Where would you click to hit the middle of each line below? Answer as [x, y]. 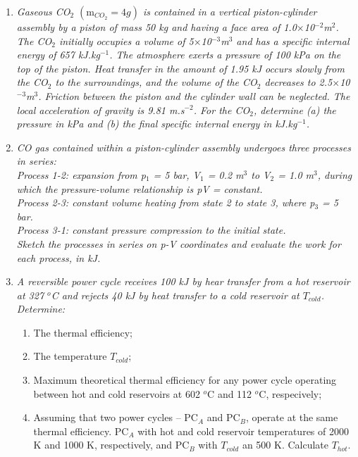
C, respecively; [290, 393]
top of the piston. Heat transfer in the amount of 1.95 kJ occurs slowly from [180, 68]
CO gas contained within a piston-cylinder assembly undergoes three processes [184, 147]
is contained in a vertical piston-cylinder [230, 11]
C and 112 [230, 393]
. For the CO [222, 109]
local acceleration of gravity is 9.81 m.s [100, 109]
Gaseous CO [43, 11]
